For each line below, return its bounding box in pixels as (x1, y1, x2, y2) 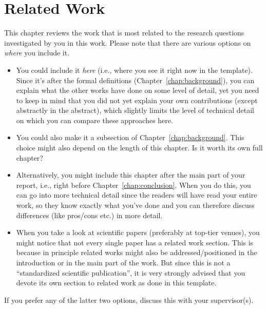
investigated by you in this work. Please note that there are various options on (4, 37, 251, 48)
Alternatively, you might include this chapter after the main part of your (16, 169, 245, 180)
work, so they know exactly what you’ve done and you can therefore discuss (16, 200, 255, 210)
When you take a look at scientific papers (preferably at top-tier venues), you (16, 227, 260, 238)
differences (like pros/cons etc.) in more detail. (16, 209, 163, 220)
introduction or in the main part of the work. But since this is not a (16, 257, 231, 267)
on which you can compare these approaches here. (16, 114, 173, 125)
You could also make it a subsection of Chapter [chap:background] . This (16, 132, 244, 143)
